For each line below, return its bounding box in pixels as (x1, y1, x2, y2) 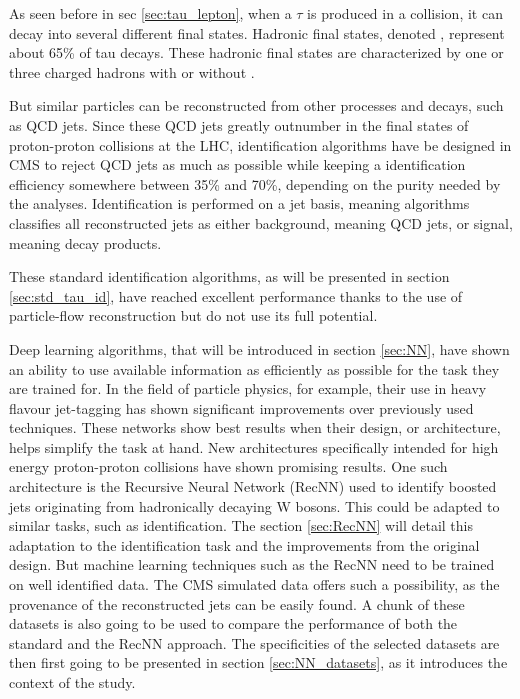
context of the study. (9, 672, 136, 692)
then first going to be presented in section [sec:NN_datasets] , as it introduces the (9, 652, 508, 673)
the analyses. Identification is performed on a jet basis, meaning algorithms (9, 193, 470, 214)
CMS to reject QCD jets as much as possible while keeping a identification (9, 154, 466, 175)
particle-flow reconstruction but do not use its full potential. (9, 305, 378, 326)
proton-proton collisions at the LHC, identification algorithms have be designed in (9, 134, 512, 155)
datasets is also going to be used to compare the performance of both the (9, 613, 458, 634)
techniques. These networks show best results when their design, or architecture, (9, 417, 501, 438)
